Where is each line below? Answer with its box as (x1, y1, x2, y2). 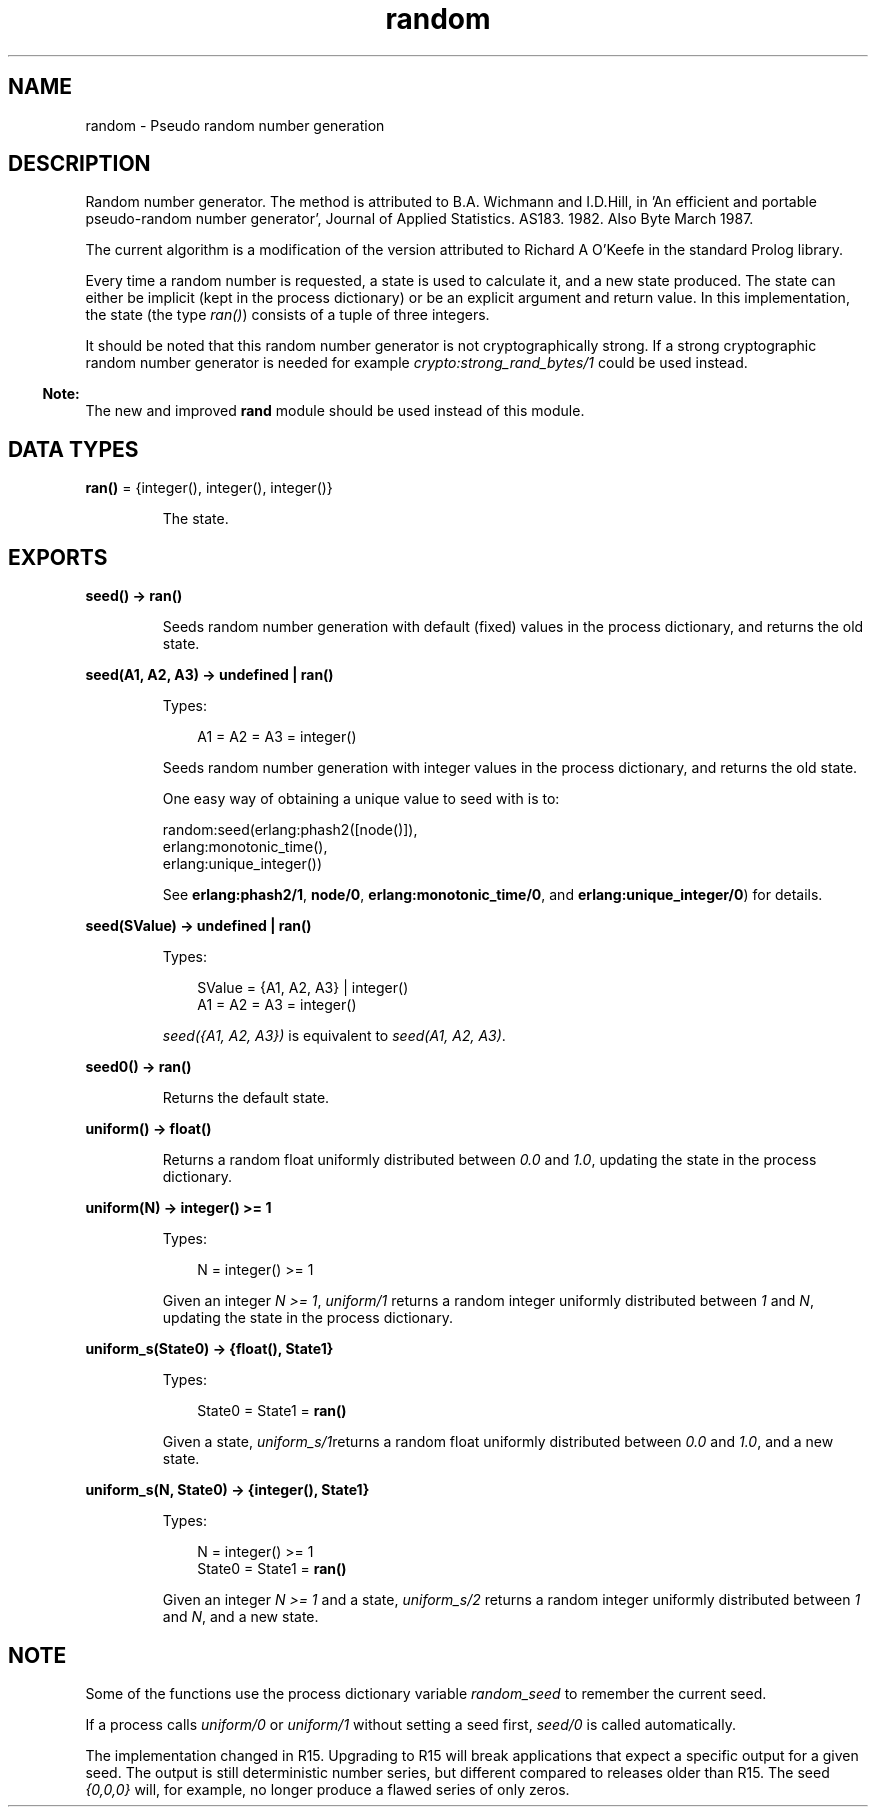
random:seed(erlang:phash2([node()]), (162, 821, 418, 839)
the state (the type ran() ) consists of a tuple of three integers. (85, 306, 490, 324)
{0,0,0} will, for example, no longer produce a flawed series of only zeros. (85, 1780, 570, 1798)
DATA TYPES (8, 436, 139, 462)
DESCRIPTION (8, 151, 151, 177)
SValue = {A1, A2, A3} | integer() (197, 979, 409, 997)
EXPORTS (8, 544, 108, 570)
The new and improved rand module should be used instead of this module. (85, 402, 585, 420)
